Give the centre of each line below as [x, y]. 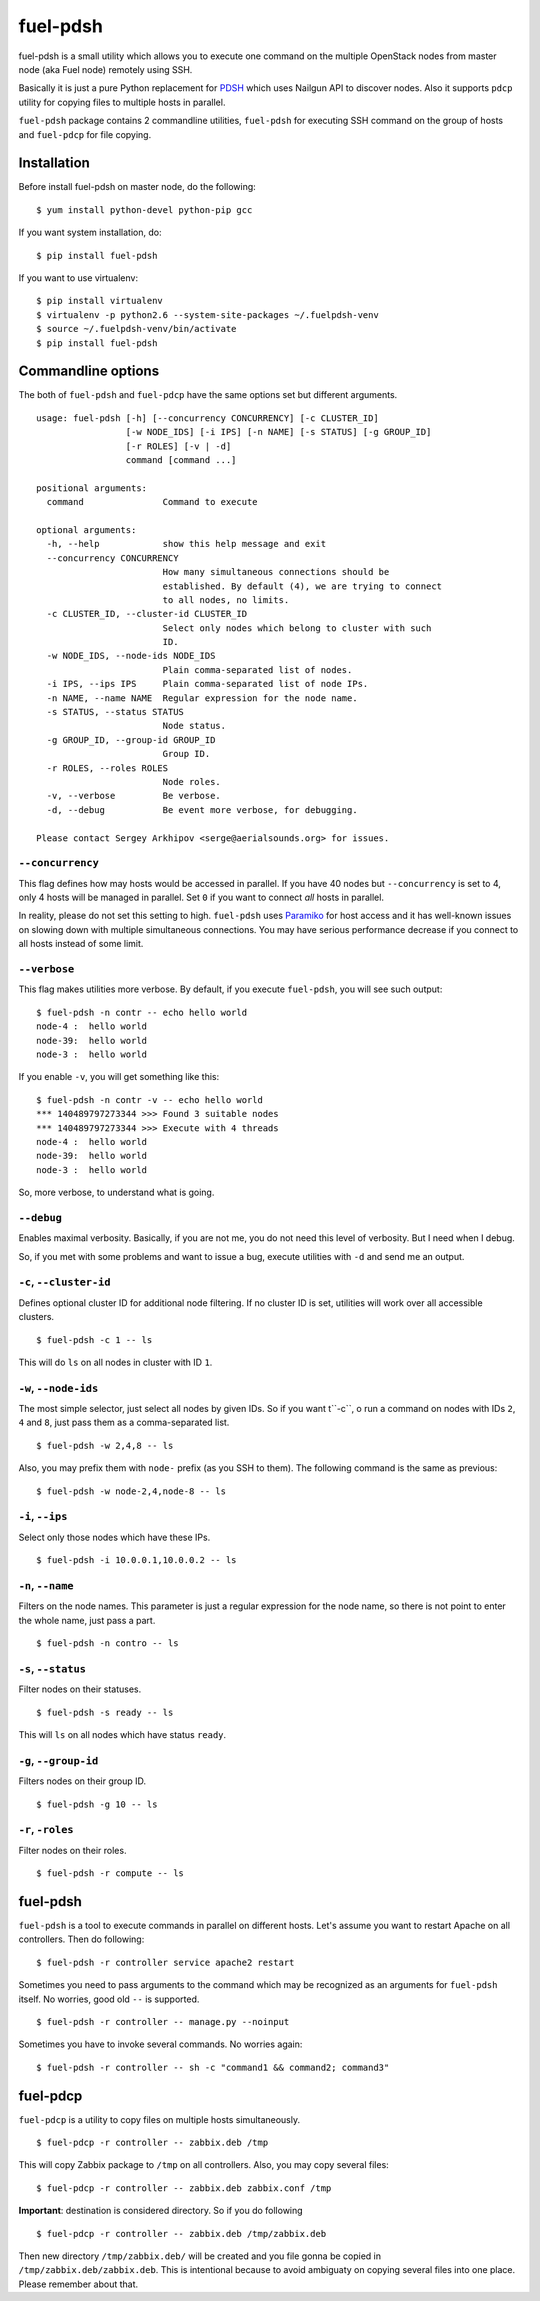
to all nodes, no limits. [226, 599]
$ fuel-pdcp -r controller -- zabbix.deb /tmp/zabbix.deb [181, 2233]
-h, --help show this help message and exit [186, 544]
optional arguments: [86, 529]
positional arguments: [92, 488]
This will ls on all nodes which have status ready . [122, 1734]
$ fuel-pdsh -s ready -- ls [105, 1712]
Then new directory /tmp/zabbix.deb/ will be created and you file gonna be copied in [200, 2256]
